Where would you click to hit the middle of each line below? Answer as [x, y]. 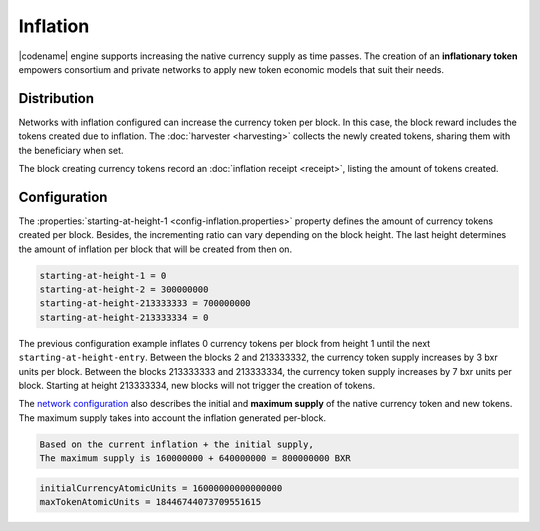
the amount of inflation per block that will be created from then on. [155, 249]
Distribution [56, 98]
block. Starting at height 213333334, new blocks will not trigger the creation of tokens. [196, 386]
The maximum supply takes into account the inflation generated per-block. [172, 417]
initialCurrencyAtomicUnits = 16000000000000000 [161, 488]
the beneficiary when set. [71, 150]
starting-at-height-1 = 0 [103, 275]
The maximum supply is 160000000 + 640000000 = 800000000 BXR [195, 458]
